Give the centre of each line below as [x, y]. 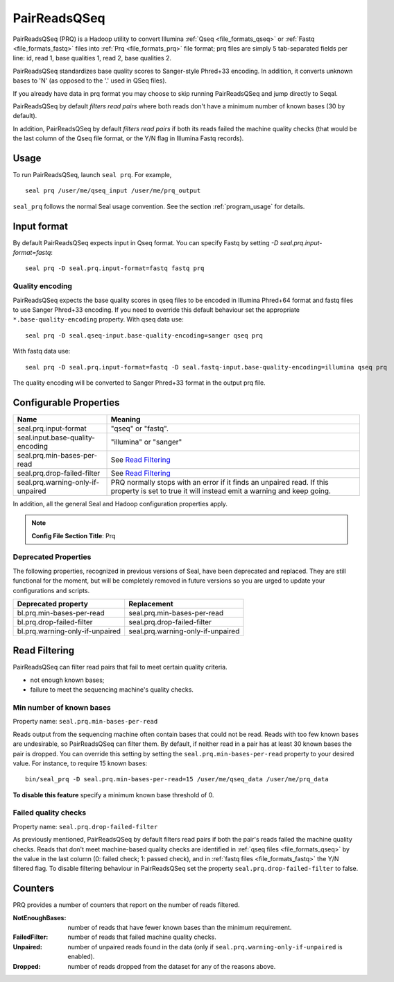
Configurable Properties [66, 402]
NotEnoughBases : [40, 917]
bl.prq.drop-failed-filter [55, 622]
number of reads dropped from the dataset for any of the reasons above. [172, 966]
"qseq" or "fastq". [140, 428]
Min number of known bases [62, 707]
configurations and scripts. [51, 590]
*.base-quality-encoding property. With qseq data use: [98, 319]
